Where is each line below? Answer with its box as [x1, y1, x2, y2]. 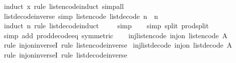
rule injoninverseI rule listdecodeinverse [3, 49, 127, 60]
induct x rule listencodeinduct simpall [3, 1, 124, 11]
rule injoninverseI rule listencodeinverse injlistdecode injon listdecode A [3, 40, 232, 50]
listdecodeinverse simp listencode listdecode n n [3, 10, 158, 21]
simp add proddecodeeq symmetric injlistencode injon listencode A [3, 30, 228, 40]
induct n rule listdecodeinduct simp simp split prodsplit [3, 20, 209, 31]
